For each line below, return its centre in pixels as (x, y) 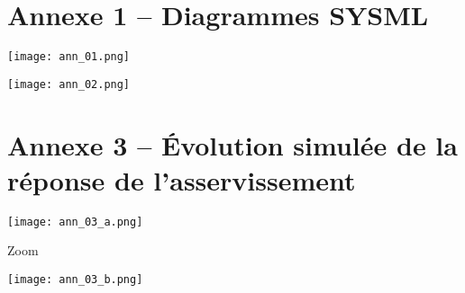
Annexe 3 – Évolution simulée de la (232, 144)
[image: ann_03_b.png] (75, 280)
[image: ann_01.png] (69, 57)
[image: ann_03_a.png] (75, 222)
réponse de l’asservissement (182, 179)
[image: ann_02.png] (69, 84)
